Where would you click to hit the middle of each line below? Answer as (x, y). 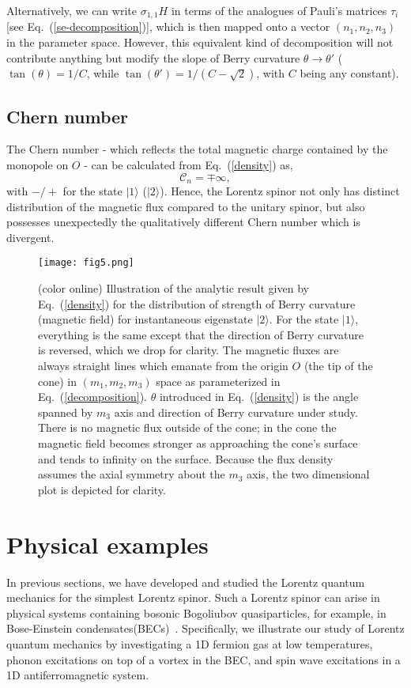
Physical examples (107, 544)
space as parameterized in (218, 381)
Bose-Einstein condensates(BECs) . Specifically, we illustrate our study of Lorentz (205, 628)
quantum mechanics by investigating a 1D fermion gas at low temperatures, (190, 643)
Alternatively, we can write (72, 10)
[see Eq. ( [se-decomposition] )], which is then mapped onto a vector (168, 26)
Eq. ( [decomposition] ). (92, 397)
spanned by (66, 412)
